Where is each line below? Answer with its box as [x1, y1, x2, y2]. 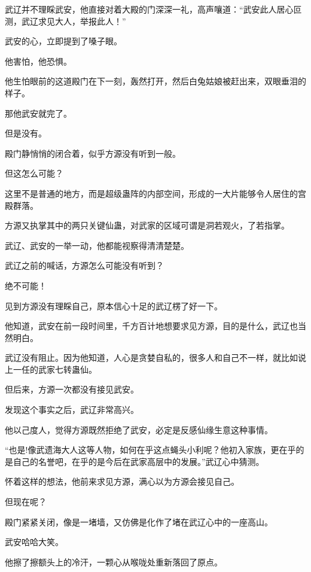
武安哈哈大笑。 [5, 536, 63, 548]
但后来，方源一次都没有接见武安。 [5, 383, 139, 395]
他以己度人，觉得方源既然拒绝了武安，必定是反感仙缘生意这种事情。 [5, 423, 273, 436]
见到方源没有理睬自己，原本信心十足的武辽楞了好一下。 [5, 299, 222, 312]
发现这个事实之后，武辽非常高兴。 [5, 403, 139, 416]
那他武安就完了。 [5, 107, 72, 119]
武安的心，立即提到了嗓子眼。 [5, 35, 122, 47]
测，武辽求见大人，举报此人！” [5, 14, 126, 27]
